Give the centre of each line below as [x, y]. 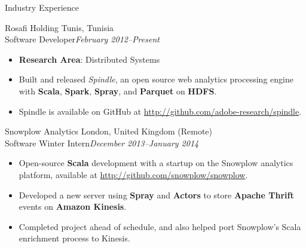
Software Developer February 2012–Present [82, 39]
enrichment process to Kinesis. [74, 238]
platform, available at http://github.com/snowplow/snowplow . [133, 174]
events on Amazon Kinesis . [73, 206]
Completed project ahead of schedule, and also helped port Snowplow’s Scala [160, 226]
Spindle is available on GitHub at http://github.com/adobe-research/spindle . [160, 111]
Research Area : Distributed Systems [89, 59]
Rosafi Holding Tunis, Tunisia [59, 27]
